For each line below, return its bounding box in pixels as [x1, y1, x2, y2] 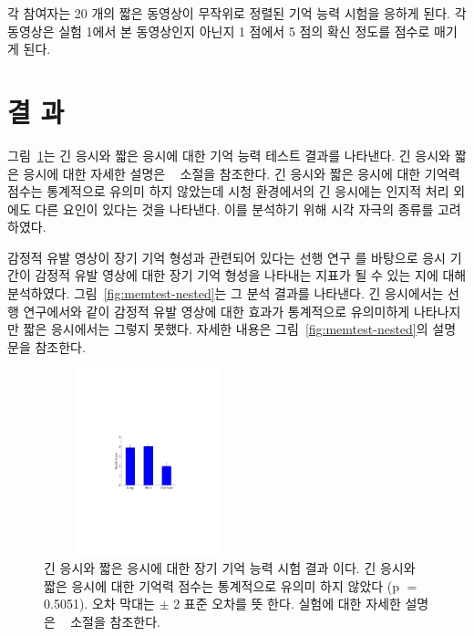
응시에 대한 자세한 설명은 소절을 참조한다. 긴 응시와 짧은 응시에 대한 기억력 [23, 163, 460, 182]
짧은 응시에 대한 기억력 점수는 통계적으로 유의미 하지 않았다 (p [44, 576, 400, 595]
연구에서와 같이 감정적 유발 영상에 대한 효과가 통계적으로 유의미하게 [23, 301, 410, 320]
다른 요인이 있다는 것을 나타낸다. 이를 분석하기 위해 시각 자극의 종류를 [35, 199, 434, 218]
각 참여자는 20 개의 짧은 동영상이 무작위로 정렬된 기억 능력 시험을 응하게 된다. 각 [7, 4, 467, 22]
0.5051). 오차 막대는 [44, 594, 155, 613]
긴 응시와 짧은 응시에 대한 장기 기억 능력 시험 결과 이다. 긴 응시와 [44, 558, 416, 578]
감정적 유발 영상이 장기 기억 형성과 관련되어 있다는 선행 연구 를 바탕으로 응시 [7, 247, 446, 266]
